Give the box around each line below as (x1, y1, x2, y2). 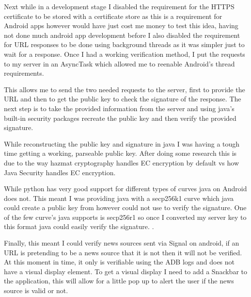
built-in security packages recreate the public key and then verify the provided (4, 113, 236, 123)
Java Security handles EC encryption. (4, 167, 116, 177)
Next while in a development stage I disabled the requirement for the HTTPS (4, 1, 235, 11)
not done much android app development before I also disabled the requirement (4, 30, 240, 40)
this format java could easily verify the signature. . (4, 221, 154, 231)
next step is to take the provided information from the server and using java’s (4, 103, 235, 113)
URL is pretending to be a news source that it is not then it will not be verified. (4, 247, 242, 257)
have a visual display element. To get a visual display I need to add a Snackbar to (4, 266, 247, 276)
